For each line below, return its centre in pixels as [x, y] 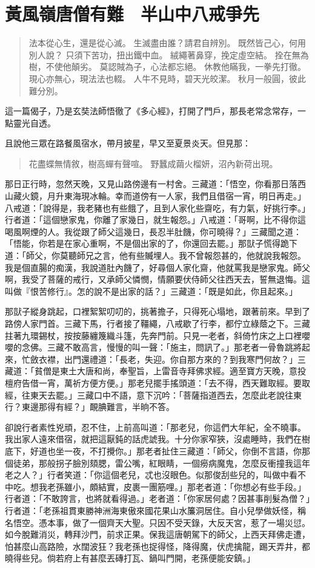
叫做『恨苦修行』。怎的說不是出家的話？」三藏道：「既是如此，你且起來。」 [151, 291]
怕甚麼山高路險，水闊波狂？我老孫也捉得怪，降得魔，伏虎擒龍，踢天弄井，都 [157, 546]
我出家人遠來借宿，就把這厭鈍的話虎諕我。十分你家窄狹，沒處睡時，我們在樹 [157, 439]
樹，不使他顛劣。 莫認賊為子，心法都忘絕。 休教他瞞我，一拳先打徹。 [167, 67]
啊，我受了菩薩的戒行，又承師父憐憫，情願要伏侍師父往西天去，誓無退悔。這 [157, 279]
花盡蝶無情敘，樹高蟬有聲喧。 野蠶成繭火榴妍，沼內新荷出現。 [153, 163]
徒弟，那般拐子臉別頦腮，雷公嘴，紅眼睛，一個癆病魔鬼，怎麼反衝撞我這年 [161, 463]
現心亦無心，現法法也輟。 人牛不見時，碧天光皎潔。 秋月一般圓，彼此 [167, 78]
